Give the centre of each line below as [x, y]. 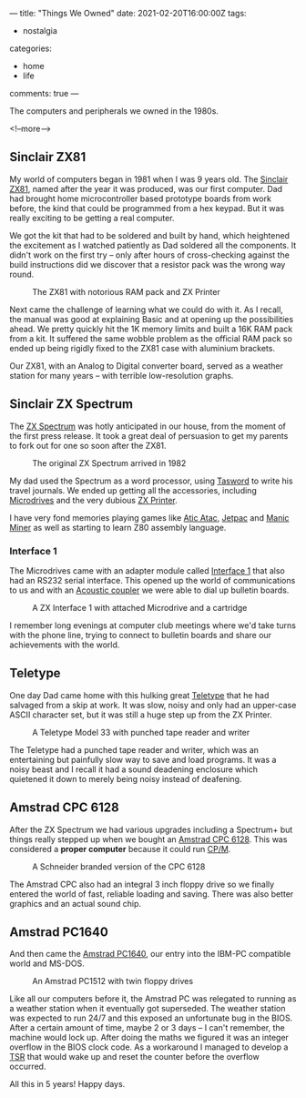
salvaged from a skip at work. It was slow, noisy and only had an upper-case [153, 705]
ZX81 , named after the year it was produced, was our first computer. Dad [146, 188]
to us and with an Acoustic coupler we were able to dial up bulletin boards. [149, 590]
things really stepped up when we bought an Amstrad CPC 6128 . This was [148, 839]
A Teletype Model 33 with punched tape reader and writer [141, 732]
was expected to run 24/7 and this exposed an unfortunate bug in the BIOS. [151, 1018]
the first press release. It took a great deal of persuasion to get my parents [149, 435]
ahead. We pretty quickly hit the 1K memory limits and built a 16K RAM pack [151, 329]
